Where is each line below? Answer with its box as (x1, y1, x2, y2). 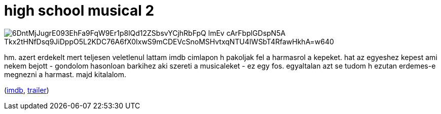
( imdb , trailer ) (4, 85, 49, 94)
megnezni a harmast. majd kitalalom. (4, 70, 127, 79)
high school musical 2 (4, 2, 155, 19)
